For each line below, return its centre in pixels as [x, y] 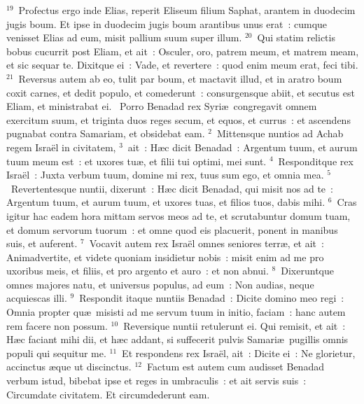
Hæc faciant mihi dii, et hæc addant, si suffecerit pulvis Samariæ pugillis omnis [177, 339]
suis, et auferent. [42, 243]
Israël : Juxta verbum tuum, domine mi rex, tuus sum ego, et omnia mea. [165, 175]
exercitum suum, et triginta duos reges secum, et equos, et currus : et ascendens [178, 119]
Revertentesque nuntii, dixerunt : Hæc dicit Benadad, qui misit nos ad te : [172, 188]
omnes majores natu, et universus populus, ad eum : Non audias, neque [160, 284]
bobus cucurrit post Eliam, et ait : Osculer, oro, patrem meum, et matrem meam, [183, 51]
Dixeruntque [307, 271]
